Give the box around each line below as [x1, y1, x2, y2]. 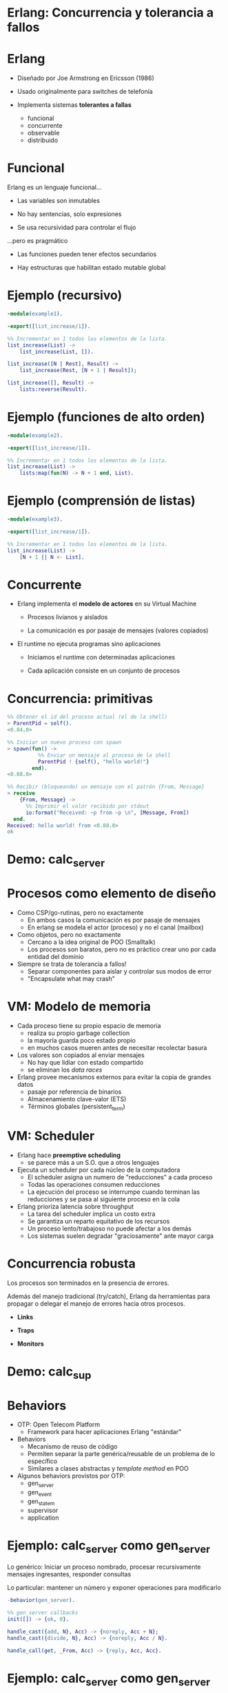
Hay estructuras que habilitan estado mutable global [17, 264, 166, 272]
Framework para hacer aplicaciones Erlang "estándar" [27, 1428, 182, 1436]
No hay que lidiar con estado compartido [27, 1058, 144, 1066]
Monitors [17, 1339, 45, 1348]
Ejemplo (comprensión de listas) [7, 493, 196, 509]
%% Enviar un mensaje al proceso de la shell [37, 751, 171, 759]
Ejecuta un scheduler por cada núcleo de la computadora [17, 1165, 180, 1174]
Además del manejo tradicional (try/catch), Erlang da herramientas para [7, 1292, 211, 1300]
